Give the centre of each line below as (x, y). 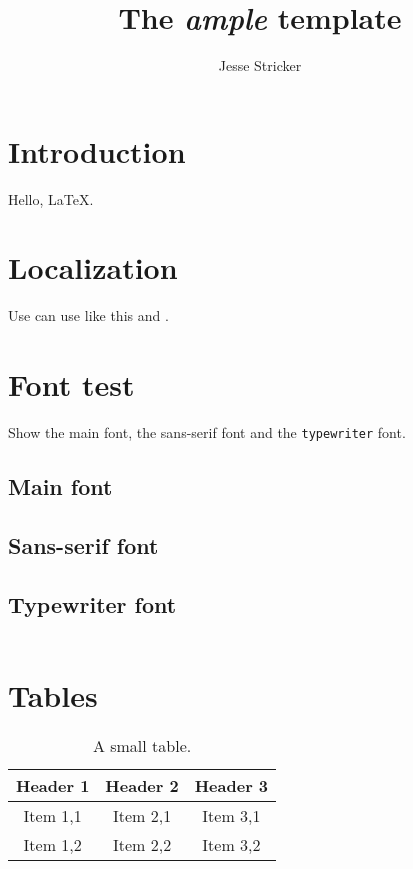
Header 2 (142, 785)
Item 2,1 (142, 815)
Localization (93, 267)
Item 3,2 (231, 844)
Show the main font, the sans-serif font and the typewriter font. (207, 432)
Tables (53, 694)
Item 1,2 (52, 844)
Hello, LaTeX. (51, 198)
